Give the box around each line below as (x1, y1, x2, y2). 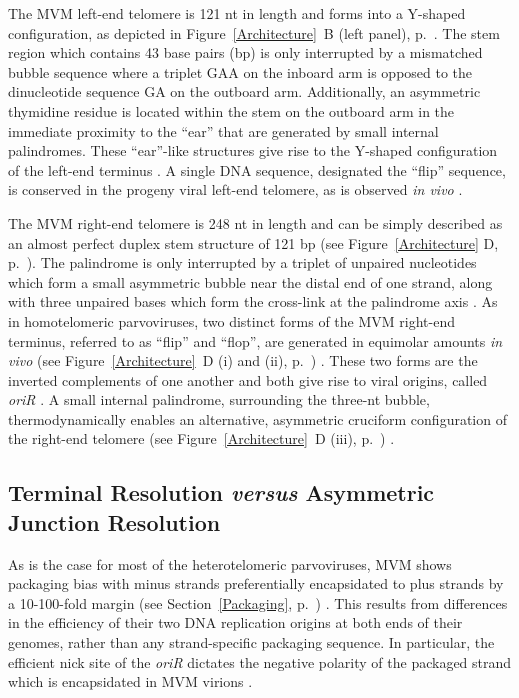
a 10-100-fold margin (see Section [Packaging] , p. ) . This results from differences (8, 592, 508, 613)
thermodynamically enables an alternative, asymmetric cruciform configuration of (8, 408, 507, 429)
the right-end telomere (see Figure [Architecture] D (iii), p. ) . (8, 428, 395, 449)
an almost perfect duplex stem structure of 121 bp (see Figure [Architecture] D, (8, 232, 499, 253)
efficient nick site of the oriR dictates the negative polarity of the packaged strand (8, 651, 512, 672)
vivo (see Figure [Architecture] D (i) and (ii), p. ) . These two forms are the (8, 350, 478, 371)
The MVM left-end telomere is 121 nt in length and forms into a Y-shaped (8, 3, 466, 23)
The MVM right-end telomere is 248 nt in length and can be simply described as (8, 212, 503, 233)
